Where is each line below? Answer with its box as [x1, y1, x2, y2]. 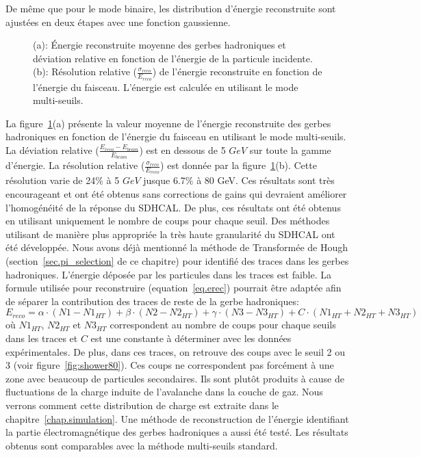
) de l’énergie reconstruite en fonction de [152, 64, 322, 79]
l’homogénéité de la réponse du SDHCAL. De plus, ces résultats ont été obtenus [5, 200, 341, 214]
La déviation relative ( [5, 142, 99, 157]
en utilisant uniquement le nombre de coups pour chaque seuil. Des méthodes [5, 213, 330, 228]
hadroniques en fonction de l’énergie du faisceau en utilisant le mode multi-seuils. [5, 129, 346, 144]
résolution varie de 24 [5, 173, 96, 187]
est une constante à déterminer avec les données [90, 330, 292, 345]
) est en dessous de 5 [139, 142, 226, 157]
